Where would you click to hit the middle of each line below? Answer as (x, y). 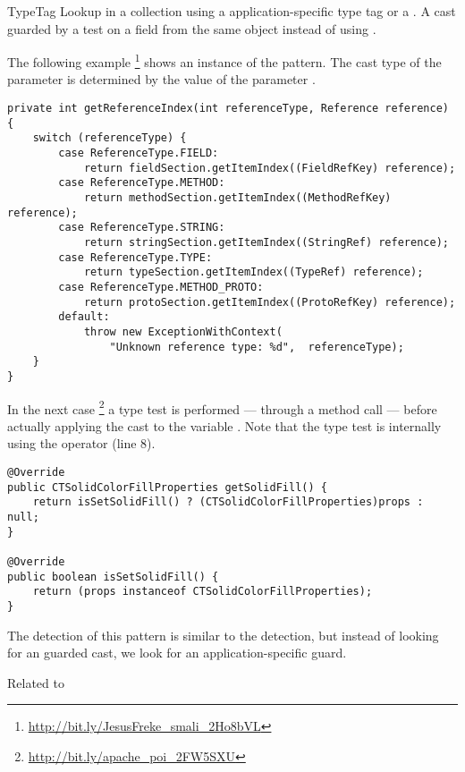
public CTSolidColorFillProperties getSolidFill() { (167, 487)
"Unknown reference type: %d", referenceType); (257, 347)
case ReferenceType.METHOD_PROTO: (161, 287)
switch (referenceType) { (110, 138)
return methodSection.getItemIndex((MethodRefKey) (237, 197)
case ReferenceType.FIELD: (139, 153)
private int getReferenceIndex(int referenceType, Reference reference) (228, 109)
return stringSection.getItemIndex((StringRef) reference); (266, 242)
